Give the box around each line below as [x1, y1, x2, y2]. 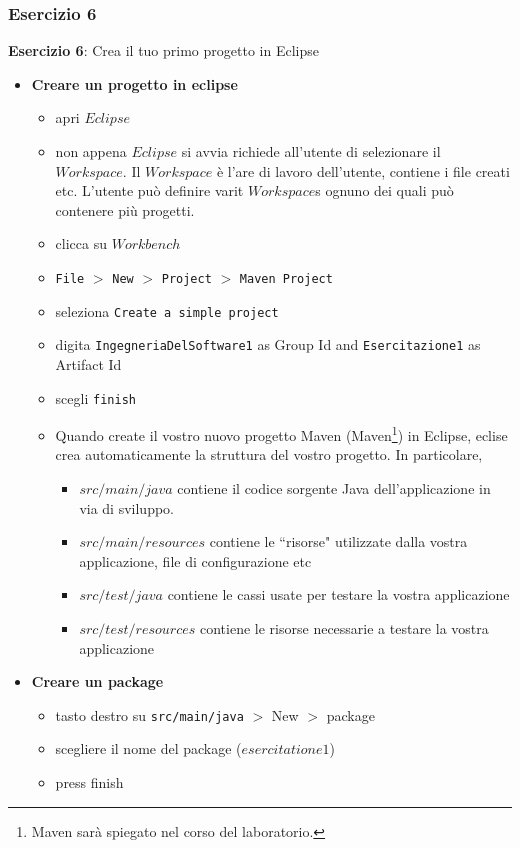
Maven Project [239, 271, 333, 286]
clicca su [55, 233, 107, 254]
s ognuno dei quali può [315, 180, 454, 201]
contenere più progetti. [55, 199, 195, 220]
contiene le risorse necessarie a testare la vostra [200, 618, 489, 638]
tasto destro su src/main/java [55, 704, 244, 725]
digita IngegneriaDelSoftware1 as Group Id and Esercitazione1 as [55, 334, 481, 355]
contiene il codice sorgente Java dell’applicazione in [177, 478, 491, 499]
